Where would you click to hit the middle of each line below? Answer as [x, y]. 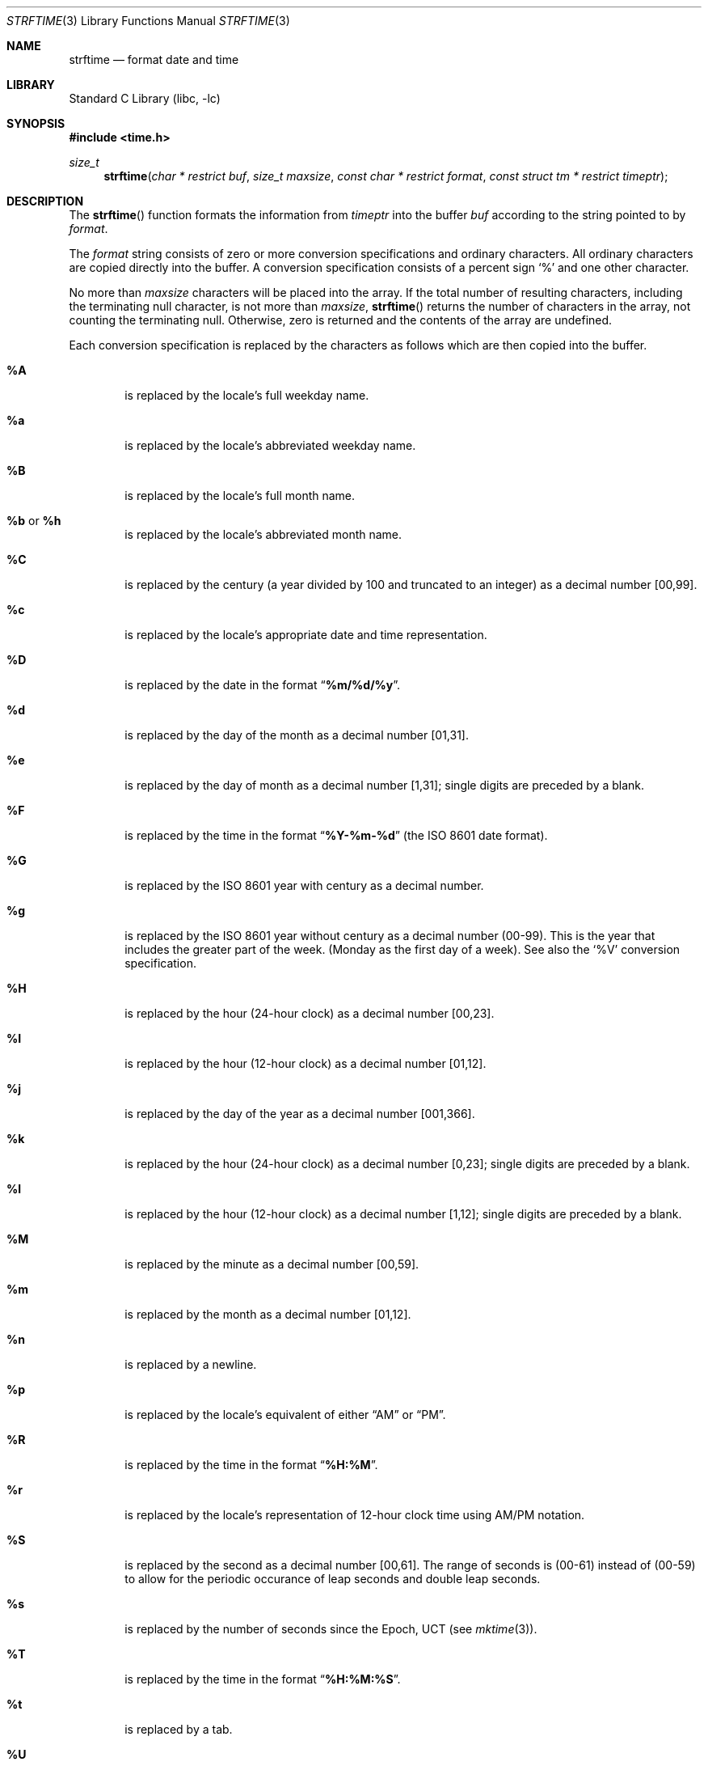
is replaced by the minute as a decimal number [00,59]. [272, 1264]
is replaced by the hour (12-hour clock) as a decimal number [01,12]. [306, 1063]
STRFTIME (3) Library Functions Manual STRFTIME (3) [148, 21]
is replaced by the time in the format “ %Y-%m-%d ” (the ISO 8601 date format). [336, 835]
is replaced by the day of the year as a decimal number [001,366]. [300, 1114]
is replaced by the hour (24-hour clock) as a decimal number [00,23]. [310, 1013]
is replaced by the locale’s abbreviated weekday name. [270, 445]
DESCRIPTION [45, 201]
